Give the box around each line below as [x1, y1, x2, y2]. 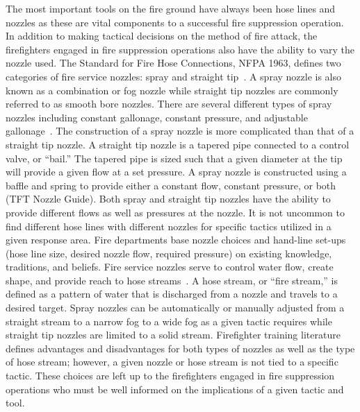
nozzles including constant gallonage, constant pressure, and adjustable [6, 110, 308, 124]
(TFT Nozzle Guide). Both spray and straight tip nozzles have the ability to [6, 191, 331, 206]
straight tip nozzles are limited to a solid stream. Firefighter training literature [6, 327, 341, 342]
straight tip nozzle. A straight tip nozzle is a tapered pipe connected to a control [6, 137, 350, 151]
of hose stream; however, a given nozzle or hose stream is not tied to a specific [6, 354, 338, 369]
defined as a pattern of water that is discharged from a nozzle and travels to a [6, 286, 338, 301]
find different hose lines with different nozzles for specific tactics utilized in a [6, 218, 332, 233]
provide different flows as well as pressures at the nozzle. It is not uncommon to [6, 205, 345, 219]
